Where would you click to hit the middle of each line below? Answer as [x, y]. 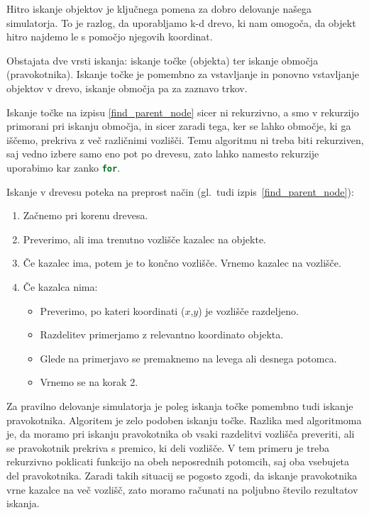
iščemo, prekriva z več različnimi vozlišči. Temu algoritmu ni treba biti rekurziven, [185, 139]
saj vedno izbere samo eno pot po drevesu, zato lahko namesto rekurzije [163, 154]
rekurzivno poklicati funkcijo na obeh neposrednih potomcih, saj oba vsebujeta [178, 461]
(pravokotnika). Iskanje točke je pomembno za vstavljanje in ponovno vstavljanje [183, 74]
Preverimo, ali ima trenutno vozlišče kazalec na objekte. [144, 239]
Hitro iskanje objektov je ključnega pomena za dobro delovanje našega [159, 9]
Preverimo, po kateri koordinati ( [112, 310]
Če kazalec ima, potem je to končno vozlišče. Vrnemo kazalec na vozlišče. [182, 263]
